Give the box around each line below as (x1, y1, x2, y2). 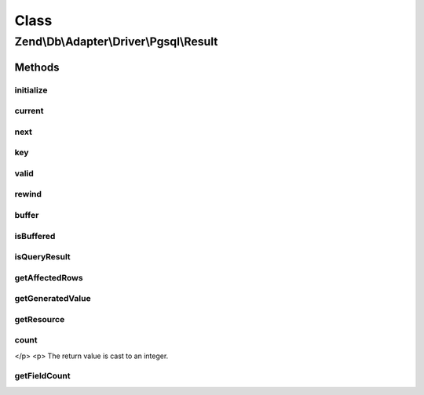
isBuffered (14, 230, 56, 241)
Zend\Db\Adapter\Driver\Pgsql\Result (14, 34, 218, 49)
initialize (14, 85, 48, 96)
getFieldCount (14, 371, 71, 382)
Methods (14, 60, 60, 74)
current (14, 106, 44, 117)
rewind (14, 189, 42, 200)
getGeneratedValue (14, 293, 91, 304)
